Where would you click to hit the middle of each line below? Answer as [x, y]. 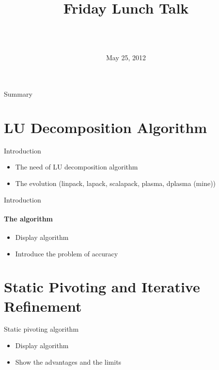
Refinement [43, 306]
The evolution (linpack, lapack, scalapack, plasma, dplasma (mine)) [116, 183]
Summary [18, 94]
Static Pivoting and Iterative [102, 287]
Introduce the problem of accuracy [67, 253]
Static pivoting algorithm [41, 329]
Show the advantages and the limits [68, 362]
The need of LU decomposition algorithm [77, 167]
